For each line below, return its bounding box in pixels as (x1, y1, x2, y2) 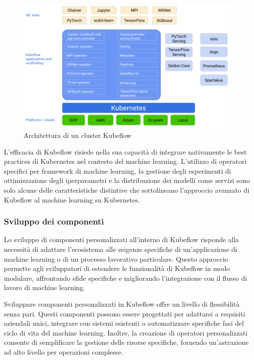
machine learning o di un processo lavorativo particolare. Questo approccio (4, 253, 228, 264)
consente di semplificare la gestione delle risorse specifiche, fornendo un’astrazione (4, 337, 249, 347)
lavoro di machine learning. (4, 282, 85, 292)
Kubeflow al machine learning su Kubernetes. (4, 194, 140, 204)
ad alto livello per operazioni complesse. (4, 346, 123, 357)
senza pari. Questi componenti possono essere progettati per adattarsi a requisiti (4, 308, 245, 318)
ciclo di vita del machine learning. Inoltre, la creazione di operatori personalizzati (4, 327, 248, 337)
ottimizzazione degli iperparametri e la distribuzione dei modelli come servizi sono (4, 175, 250, 185)
